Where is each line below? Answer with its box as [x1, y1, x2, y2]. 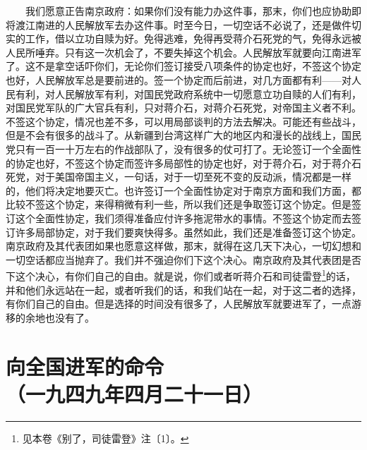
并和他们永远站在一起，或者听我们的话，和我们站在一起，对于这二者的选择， [6, 282, 361, 297]
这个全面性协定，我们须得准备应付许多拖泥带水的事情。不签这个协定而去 [15, 210, 351, 225]
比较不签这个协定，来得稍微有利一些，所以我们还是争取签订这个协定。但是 [6, 197, 351, 212]
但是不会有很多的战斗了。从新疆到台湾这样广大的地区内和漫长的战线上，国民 [6, 128, 361, 142]
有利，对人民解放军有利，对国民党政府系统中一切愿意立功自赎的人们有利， [15, 86, 361, 101]
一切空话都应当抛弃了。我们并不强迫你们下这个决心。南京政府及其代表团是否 [6, 252, 361, 267]
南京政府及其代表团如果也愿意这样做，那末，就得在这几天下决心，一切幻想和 [6, 238, 361, 253]
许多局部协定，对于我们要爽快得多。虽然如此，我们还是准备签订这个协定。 [15, 224, 361, 239]
